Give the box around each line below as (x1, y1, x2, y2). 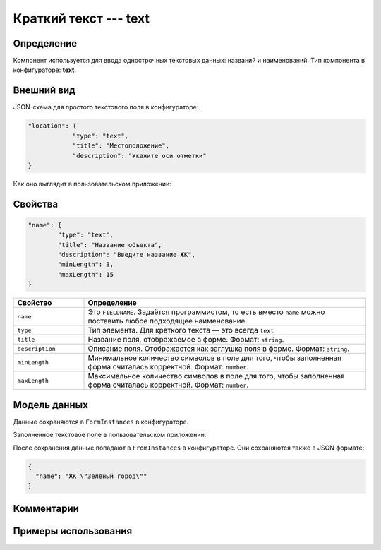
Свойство (17, 298, 52, 308)
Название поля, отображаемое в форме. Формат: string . (87, 335, 284, 345)
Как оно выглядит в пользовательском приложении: (13, 179, 172, 188)
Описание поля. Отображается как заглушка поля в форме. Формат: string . (87, 344, 350, 354)
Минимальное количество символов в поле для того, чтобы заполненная (87, 353, 342, 363)
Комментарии (13, 502, 79, 515)
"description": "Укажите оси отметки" (72, 152, 207, 160)
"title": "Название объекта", (57, 241, 162, 249)
